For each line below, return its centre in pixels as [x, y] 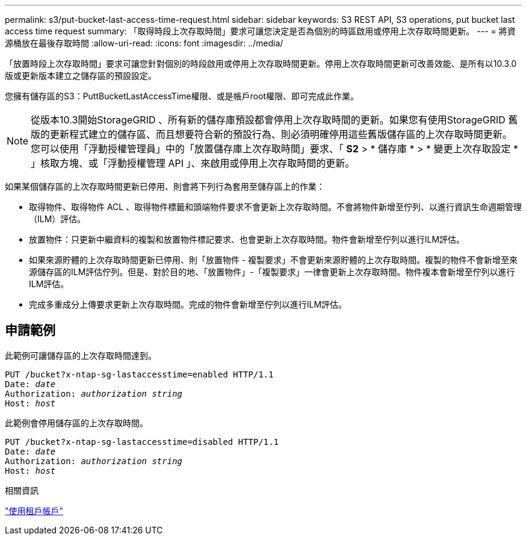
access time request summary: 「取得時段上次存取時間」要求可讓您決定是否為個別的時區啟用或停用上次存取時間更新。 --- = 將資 [260, 31]
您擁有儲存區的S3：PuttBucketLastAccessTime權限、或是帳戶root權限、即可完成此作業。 [182, 96]
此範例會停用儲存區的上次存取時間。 [76, 423]
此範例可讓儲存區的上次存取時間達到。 [81, 355]
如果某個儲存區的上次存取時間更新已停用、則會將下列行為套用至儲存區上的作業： [165, 186]
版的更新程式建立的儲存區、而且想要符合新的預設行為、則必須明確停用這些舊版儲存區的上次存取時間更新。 [272, 134]
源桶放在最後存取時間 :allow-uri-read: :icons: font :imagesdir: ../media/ [144, 43]
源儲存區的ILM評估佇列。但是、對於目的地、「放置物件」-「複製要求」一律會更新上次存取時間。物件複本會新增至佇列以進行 [272, 272]
